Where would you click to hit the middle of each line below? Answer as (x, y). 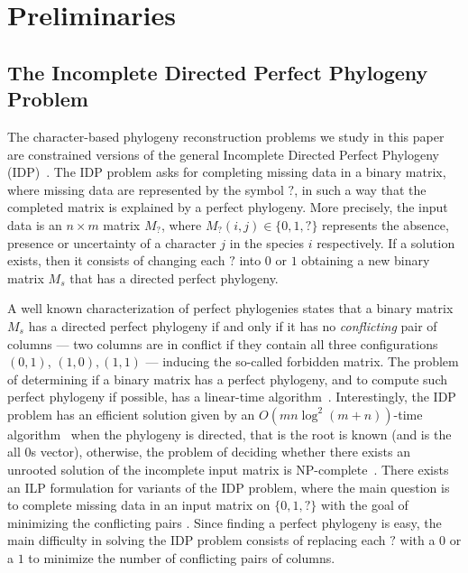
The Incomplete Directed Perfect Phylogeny (218, 72)
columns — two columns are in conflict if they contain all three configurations (223, 343)
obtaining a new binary (366, 260)
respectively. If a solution (386, 242)
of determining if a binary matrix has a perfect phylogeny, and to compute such (228, 379)
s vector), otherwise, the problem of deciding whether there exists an (220, 452)
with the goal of (364, 505)
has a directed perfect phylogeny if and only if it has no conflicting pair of (233, 325)
